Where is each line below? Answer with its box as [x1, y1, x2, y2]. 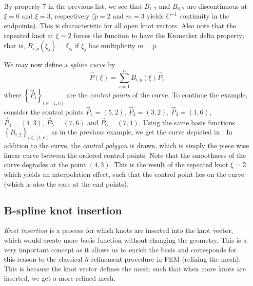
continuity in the [179, 11, 230, 21]
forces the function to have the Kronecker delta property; [74, 30, 244, 40]
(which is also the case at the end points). [4, 178, 129, 189]
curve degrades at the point [4, 159, 86, 170]
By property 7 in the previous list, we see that [4, 1, 142, 11]
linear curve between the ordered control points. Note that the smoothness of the [4, 150, 246, 160]
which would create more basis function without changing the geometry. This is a [4, 235, 247, 245]
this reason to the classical [4, 254, 83, 264]
